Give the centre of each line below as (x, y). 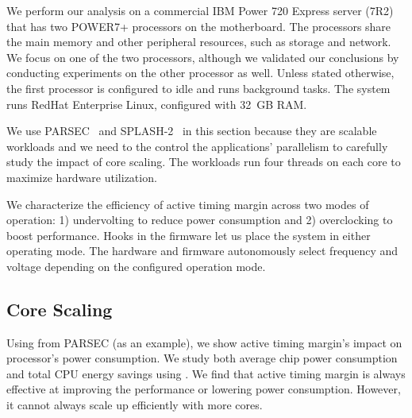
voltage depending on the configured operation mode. (136, 266)
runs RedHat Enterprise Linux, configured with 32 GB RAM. (157, 104)
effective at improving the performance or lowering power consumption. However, (204, 389)
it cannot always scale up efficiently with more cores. (135, 405)
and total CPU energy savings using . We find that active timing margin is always (206, 373)
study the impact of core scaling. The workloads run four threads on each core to (204, 162)
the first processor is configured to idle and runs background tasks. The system (198, 88)
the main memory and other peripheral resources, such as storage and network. (199, 42)
